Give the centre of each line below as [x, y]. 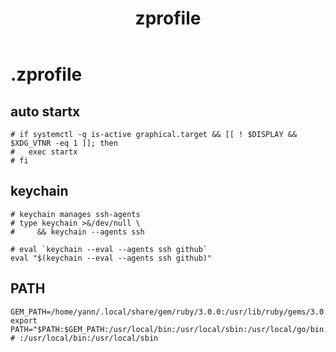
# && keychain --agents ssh [77, 232]
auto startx [45, 111]
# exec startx [44, 152]
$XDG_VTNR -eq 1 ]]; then [64, 143]
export [24, 320]
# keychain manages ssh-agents [75, 214]
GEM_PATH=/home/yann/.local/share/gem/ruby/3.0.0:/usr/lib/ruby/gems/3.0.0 [171, 312]
